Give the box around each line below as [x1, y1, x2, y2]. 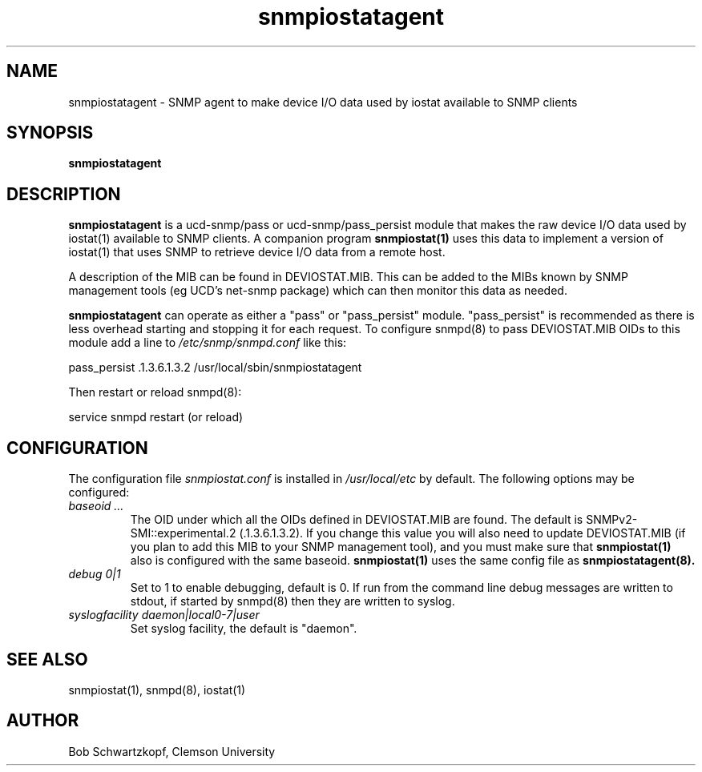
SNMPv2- [586, 513, 638, 527]
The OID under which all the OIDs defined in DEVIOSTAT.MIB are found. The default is [130, 513, 583, 527]
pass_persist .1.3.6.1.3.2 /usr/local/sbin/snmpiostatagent [68, 360, 362, 375]
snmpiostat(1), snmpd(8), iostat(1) [68, 682, 246, 697]
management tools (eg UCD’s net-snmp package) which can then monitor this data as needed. [68, 283, 567, 298]
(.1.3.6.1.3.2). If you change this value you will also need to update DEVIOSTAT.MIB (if [239, 526, 686, 541]
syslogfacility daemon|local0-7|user [68, 608, 260, 622]
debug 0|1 [68, 567, 121, 581]
